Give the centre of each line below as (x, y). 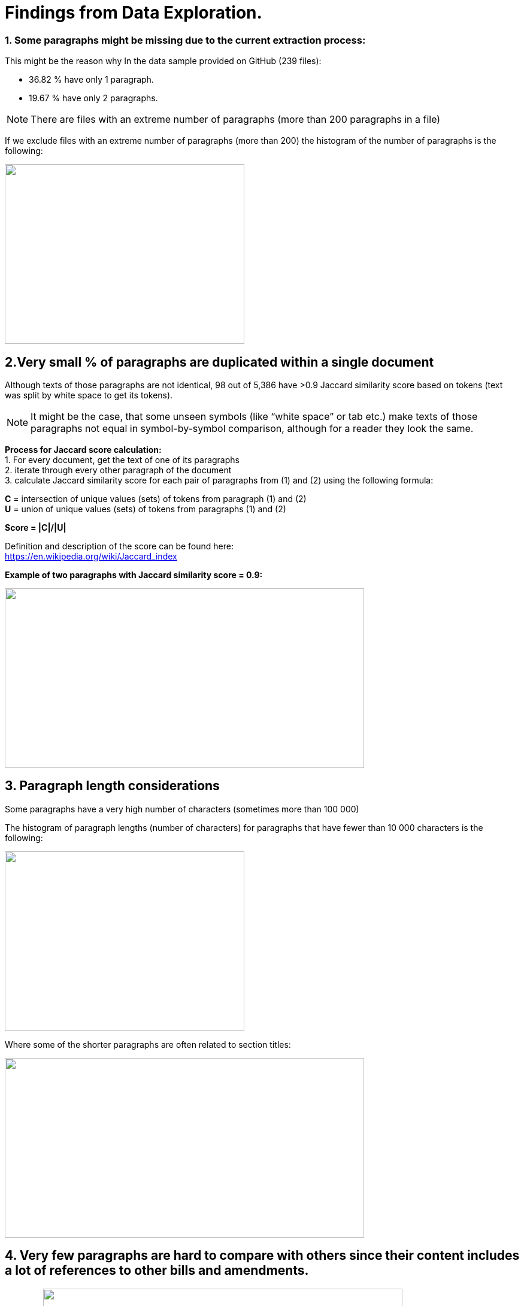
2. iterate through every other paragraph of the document (118, 470)
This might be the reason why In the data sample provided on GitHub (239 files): (163, 61)
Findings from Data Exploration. (134, 13)
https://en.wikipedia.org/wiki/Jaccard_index (91, 556)
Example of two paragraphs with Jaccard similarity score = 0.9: (134, 575)
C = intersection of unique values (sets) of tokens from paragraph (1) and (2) (156, 498)
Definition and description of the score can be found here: (119, 546)
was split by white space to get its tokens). (89, 395)
